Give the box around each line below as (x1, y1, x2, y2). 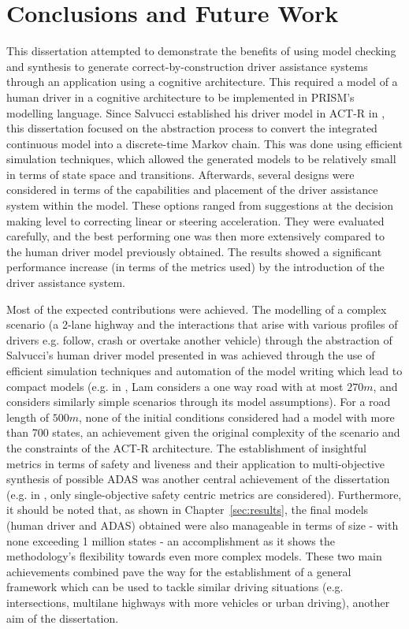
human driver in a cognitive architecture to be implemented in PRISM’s (6, 88, 355, 105)
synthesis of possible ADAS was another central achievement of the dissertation (6, 471, 390, 487)
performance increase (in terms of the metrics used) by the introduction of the (6, 259, 385, 275)
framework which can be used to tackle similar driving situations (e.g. (6, 579, 344, 595)
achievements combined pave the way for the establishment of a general (6, 563, 351, 579)
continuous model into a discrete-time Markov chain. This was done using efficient (6, 135, 403, 151)
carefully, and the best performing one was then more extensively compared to (6, 228, 385, 244)
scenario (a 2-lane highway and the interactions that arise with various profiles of (6, 316, 398, 333)
